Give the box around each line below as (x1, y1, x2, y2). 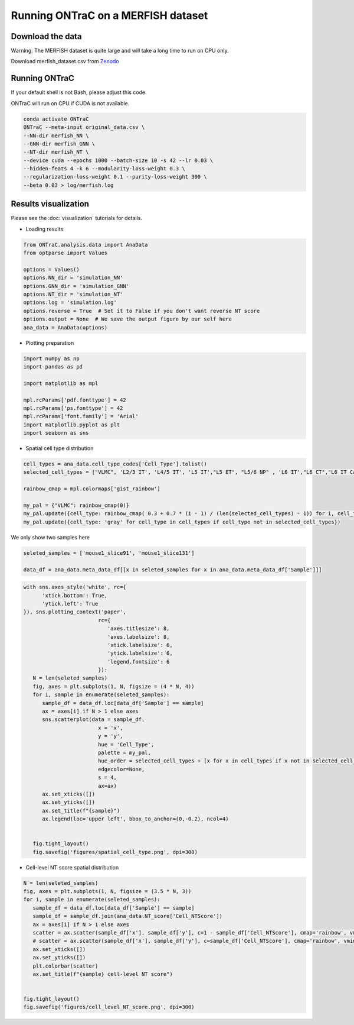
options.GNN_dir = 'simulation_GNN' (23, 283, 130, 289)
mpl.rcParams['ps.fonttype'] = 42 (23, 405, 123, 411)
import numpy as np (23, 355, 80, 362)
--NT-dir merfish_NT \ (23, 148, 89, 156)
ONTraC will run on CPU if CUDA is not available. (11, 99, 130, 106)
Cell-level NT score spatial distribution (25, 864, 119, 871)
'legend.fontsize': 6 (107, 658, 170, 665)
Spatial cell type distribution (25, 445, 94, 452)
